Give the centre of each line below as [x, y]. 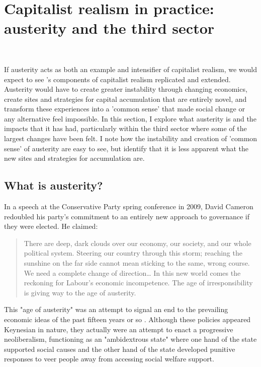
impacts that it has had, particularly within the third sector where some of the [125, 128]
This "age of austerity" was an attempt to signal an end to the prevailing [116, 309]
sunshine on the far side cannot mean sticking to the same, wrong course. [137, 263]
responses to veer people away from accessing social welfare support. [109, 359]
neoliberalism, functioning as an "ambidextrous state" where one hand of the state [130, 339]
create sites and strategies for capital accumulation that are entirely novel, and [125, 99]
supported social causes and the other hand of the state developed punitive [120, 349]
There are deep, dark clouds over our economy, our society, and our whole [138, 243]
